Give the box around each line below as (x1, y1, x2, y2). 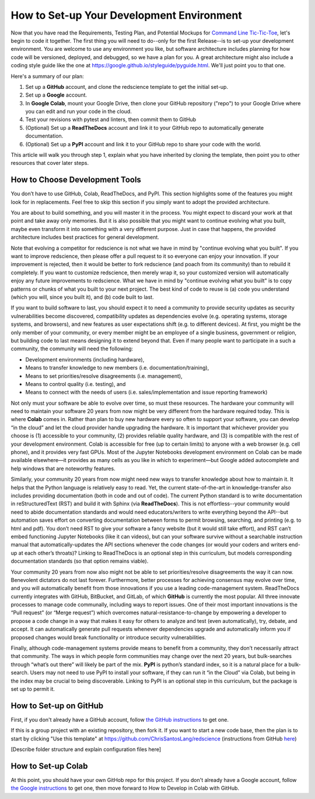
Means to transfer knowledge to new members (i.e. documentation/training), (25, 364, 209, 371)
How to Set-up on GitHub (10, 701, 104, 711)
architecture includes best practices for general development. (10, 234, 160, 241)
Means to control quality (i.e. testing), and (25, 380, 126, 387)
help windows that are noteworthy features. (10, 465, 116, 472)
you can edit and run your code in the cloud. (25, 108, 132, 115)
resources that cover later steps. (10, 160, 89, 167)
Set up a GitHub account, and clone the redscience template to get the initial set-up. (25, 83, 229, 90)
